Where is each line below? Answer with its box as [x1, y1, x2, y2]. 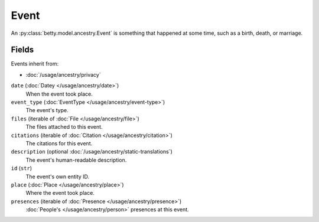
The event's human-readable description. [25, 156, 127, 164]
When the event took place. [25, 90, 93, 97]
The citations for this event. [25, 139, 93, 147]
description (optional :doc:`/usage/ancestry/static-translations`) [11, 148, 172, 155]
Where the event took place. [25, 190, 95, 197]
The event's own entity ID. [25, 173, 90, 180]
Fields [11, 45, 34, 55]
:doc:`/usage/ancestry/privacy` [25, 71, 101, 78]
